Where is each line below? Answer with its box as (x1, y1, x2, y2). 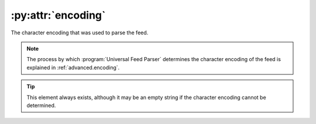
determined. (26, 102, 56, 109)
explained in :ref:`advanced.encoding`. (26, 64, 120, 71)
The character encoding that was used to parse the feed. (11, 29, 149, 36)
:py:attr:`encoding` (11, 9, 106, 22)
